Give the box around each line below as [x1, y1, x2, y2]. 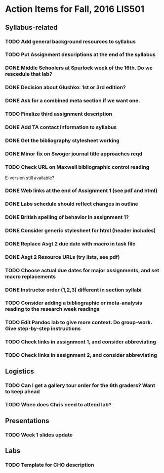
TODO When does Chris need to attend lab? [5, 401, 112, 408]
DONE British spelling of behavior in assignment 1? [5, 214, 129, 221]
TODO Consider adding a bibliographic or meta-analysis [5, 299, 142, 306]
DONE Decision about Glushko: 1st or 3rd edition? [5, 84, 126, 91]
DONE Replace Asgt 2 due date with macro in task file [5, 240, 136, 247]
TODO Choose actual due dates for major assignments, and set [5, 267, 160, 274]
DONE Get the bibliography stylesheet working [5, 137, 120, 144]
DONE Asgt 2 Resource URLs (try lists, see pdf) [5, 253, 120, 260]
